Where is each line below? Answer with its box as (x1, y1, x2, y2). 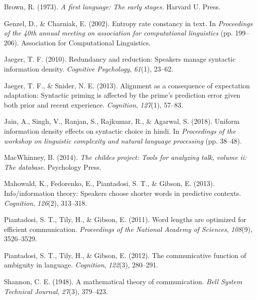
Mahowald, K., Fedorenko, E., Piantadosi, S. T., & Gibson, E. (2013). (4, 178, 215, 188)
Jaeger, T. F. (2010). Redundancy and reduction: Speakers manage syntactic (4, 54, 236, 64)
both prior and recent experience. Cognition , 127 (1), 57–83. (4, 99, 184, 110)
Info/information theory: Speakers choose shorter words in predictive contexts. (4, 187, 241, 198)
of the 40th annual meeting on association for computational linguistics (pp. (4, 28, 233, 38)
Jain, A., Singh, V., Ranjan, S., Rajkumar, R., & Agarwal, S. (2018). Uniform (4, 116, 240, 126)
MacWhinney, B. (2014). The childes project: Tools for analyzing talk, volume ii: (4, 152, 247, 162)
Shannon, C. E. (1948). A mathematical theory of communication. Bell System (4, 276, 242, 287)
